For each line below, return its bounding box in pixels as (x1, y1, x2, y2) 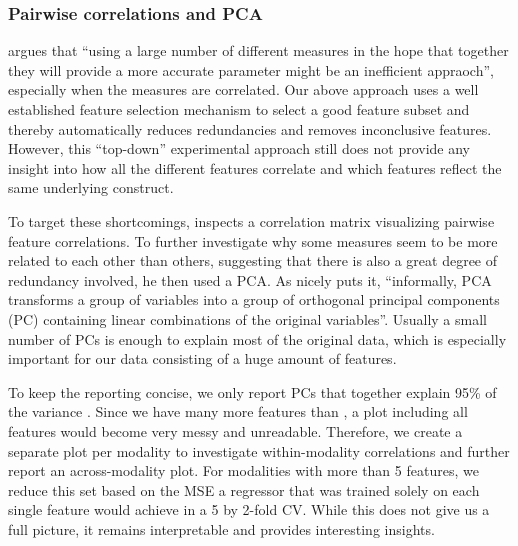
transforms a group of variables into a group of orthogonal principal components (8, 289, 500, 310)
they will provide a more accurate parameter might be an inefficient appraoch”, (8, 59, 494, 80)
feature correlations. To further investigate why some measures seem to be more (8, 230, 498, 251)
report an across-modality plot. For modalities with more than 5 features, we (8, 460, 479, 481)
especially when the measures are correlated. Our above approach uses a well (8, 79, 479, 100)
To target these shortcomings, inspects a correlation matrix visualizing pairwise (8, 210, 495, 231)
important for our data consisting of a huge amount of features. (8, 348, 397, 369)
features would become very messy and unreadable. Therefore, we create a (8, 420, 463, 441)
